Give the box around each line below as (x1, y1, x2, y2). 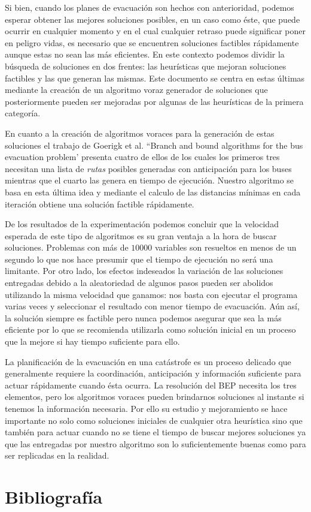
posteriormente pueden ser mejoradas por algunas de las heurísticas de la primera (5, 95, 304, 107)
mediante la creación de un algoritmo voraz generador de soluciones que (5, 83, 268, 96)
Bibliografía (5, 484, 103, 509)
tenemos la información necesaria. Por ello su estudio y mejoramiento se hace (5, 402, 288, 414)
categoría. (5, 107, 41, 119)
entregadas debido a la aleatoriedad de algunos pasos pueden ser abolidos (5, 276, 273, 289)
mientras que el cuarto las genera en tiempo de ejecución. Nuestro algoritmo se (5, 174, 294, 186)
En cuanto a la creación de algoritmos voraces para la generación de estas (5, 127, 275, 139)
